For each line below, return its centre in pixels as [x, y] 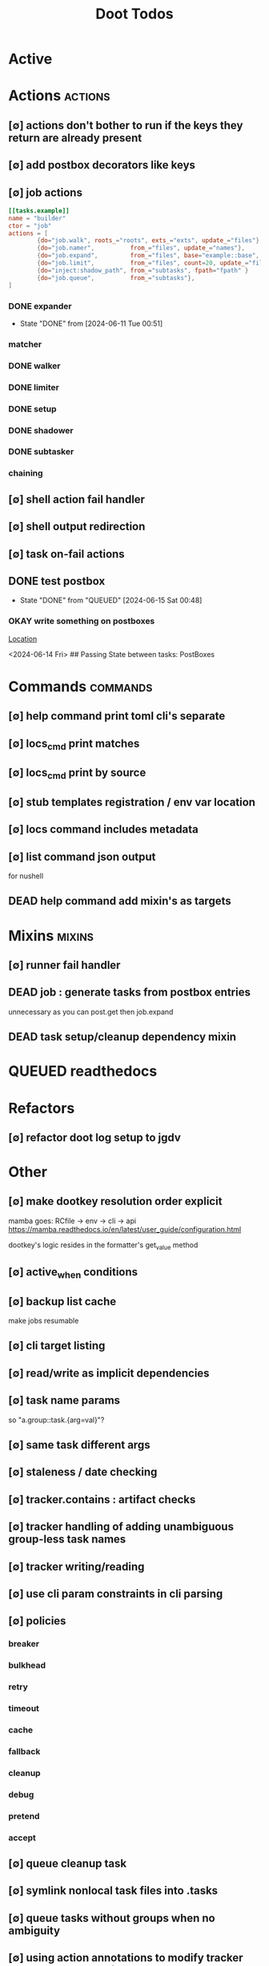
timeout [24, 1709]
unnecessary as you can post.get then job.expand [91, 1011]
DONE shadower [41, 430]
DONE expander [40, 306]
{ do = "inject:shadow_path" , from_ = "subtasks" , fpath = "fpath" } [143, 270]
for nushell [26, 876]
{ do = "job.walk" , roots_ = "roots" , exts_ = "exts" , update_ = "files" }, [150, 241]
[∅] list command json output [82, 856]
